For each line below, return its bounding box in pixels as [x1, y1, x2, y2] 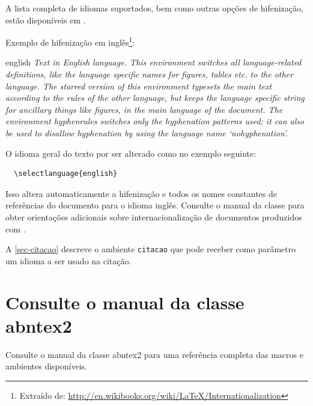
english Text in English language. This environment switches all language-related [5, 56, 302, 68]
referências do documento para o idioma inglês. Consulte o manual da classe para [5, 199, 305, 211]
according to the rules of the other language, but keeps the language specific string [5, 91, 305, 104]
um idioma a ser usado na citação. [5, 254, 132, 267]
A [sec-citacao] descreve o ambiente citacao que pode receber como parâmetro [5, 243, 296, 255]
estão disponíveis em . [5, 13, 86, 26]
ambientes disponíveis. [5, 360, 87, 372]
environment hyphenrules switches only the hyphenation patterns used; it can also [5, 115, 305, 127]
